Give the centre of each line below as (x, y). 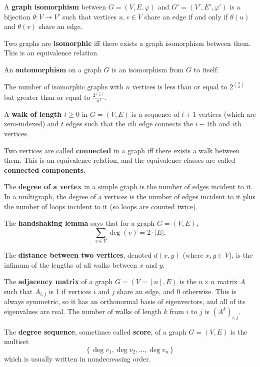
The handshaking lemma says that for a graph (79, 223)
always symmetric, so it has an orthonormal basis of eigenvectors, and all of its (125, 301)
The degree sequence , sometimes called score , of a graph (95, 331)
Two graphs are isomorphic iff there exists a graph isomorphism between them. (127, 43)
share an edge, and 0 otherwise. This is (177, 291)
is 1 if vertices (70, 291)
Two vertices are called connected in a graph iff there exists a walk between (122, 150)
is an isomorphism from (148, 69)
